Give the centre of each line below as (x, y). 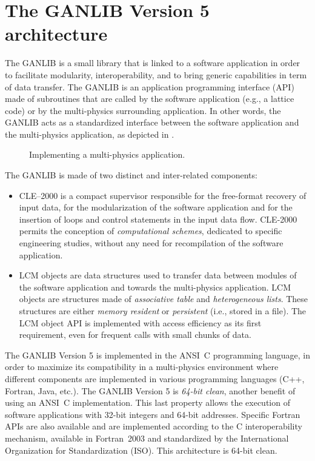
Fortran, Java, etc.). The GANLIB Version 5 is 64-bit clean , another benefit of (150, 390)
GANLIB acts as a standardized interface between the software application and (152, 122)
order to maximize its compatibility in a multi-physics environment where (142, 367)
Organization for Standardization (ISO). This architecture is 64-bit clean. (141, 450)
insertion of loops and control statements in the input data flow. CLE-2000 (158, 219)
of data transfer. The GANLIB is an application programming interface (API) (150, 86)
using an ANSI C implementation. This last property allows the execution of (148, 402)
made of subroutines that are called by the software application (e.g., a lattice (150, 99)
